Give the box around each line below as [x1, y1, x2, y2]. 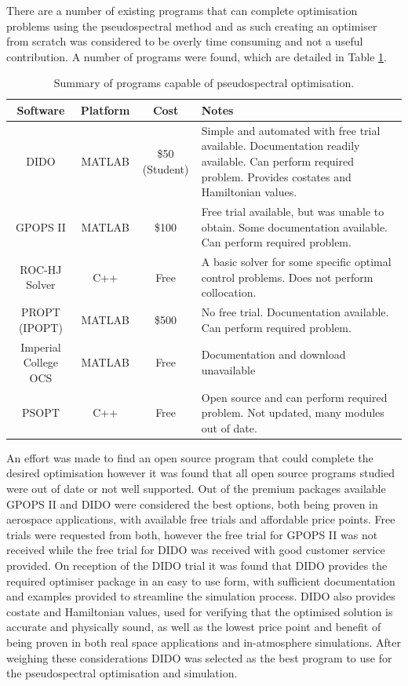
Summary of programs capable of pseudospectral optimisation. [53, 75, 355, 91]
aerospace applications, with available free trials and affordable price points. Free [6, 511, 395, 527]
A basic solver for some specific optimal [201, 254, 392, 270]
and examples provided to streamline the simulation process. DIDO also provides [6, 588, 395, 604]
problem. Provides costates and [201, 168, 352, 184]
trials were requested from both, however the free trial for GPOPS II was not [6, 526, 378, 542]
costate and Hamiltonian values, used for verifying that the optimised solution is [6, 603, 393, 619]
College [23, 354, 59, 370]
